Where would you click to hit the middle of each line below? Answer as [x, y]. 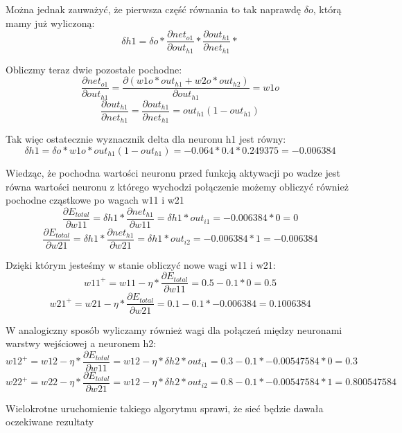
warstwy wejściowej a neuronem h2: [81, 343]
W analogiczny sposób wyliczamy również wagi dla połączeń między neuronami [174, 329]
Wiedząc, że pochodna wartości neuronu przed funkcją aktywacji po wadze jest [173, 172]
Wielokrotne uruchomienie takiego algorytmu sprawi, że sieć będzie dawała [165, 408]
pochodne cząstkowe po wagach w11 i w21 [95, 200]
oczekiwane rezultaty [50, 422]
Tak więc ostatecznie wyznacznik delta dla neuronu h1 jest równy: [146, 139]
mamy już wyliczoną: [50, 23]
